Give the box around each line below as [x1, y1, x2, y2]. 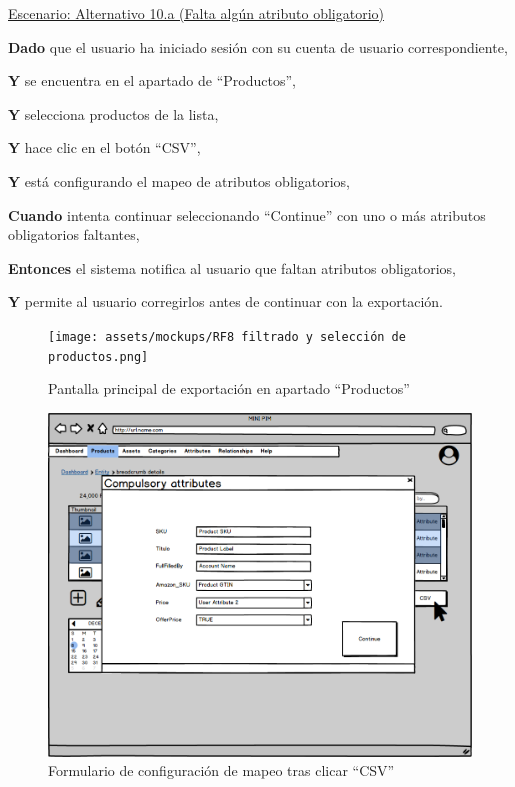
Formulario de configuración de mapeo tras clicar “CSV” [48, 760, 395, 781]
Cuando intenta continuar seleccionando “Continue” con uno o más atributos [8, 204, 486, 225]
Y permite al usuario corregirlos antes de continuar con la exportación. [8, 291, 444, 312]
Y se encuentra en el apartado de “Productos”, [8, 70, 296, 91]
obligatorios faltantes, [8, 224, 140, 245]
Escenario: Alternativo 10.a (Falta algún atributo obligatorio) [8, 3, 384, 23]
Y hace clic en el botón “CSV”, [8, 137, 201, 158]
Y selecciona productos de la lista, [8, 103, 219, 124]
